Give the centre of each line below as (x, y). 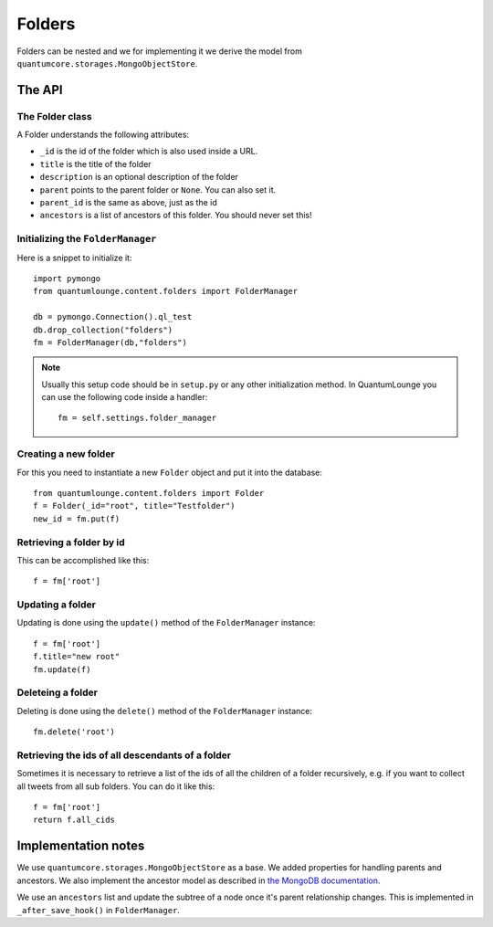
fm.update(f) (62, 669)
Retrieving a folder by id (71, 542)
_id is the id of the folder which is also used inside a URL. (149, 152)
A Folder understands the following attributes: (103, 135)
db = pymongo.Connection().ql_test (113, 317)
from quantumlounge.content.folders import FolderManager (166, 291)
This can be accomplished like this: (83, 560)
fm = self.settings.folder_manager (137, 418)
